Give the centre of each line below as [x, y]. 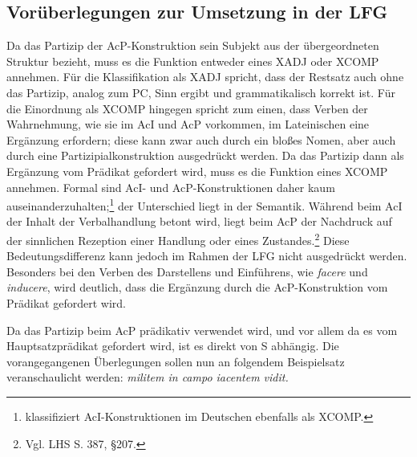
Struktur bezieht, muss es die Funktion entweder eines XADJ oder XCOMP [193, 61]
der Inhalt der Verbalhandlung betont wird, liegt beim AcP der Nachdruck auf [199, 221]
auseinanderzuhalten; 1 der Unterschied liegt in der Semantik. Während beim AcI [204, 204]
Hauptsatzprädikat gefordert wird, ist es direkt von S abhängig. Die [173, 346]
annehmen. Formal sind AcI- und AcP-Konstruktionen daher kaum [171, 187]
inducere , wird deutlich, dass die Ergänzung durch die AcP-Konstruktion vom [197, 287]
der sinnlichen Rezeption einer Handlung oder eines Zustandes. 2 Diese [178, 239]
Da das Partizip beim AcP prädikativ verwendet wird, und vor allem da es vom [202, 330]
